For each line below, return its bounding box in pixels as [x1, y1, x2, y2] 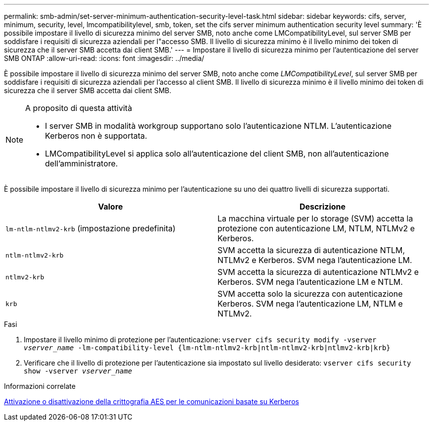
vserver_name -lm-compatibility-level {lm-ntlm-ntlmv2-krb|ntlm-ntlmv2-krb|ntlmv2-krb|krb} [24, 344, 390, 352]
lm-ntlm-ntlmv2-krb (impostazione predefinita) [5, 223, 176, 233]
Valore [98, 202, 123, 212]
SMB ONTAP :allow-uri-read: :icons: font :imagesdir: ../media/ [4, 54, 205, 62]
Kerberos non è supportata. [45, 131, 147, 141]
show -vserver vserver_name [24, 367, 132, 375]
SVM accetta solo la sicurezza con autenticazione [217, 289, 403, 299]
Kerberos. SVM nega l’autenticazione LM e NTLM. [217, 277, 403, 287]
